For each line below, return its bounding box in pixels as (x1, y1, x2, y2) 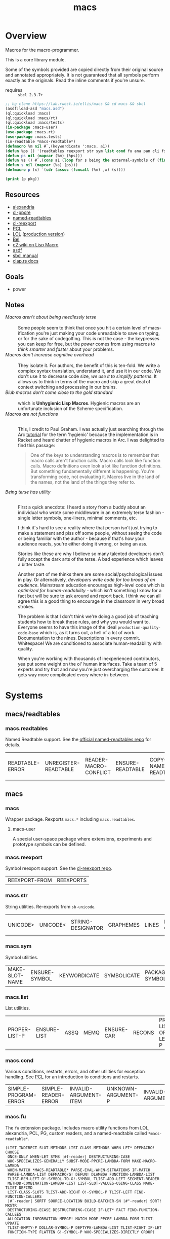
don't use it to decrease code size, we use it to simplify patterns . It (18, 373, 157, 379)
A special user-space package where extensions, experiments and (12, 835, 152, 842)
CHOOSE (5, 1150, 19, 1155)
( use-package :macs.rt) (5, 130, 56, 135)
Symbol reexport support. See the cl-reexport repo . (5, 865, 113, 871)
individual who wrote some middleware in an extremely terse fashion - (18, 509, 164, 516)
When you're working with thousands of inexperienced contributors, (18, 655, 160, 662)
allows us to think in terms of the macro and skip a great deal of (18, 379, 151, 385)
